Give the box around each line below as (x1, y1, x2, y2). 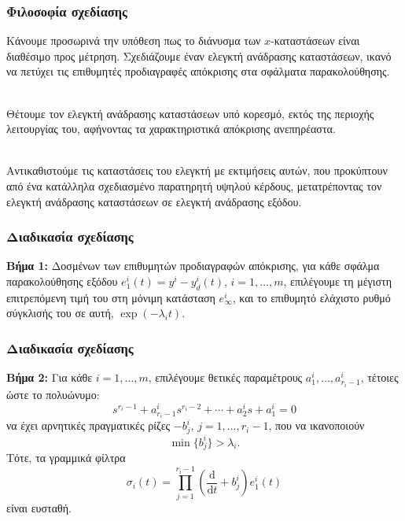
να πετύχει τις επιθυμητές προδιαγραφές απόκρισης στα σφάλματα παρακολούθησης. (6, 63, 390, 79)
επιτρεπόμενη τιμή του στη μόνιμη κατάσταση (6, 289, 215, 305)
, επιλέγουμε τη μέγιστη (283, 272, 392, 289)
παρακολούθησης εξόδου (6, 272, 118, 289)
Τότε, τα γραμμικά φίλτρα (6, 449, 126, 466)
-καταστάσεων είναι (271, 32, 360, 49)
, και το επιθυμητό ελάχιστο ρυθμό (232, 289, 391, 305)
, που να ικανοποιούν (268, 417, 365, 434)
